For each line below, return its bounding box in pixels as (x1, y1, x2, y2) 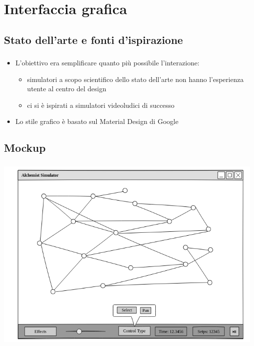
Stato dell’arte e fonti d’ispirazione (4, 32, 183, 47)
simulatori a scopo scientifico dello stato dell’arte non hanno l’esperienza (27, 74, 244, 84)
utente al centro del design (27, 83, 106, 94)
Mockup (4, 140, 46, 155)
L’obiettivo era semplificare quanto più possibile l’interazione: (15, 58, 200, 68)
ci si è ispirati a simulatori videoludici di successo (27, 100, 175, 110)
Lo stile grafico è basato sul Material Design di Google (15, 116, 179, 126)
